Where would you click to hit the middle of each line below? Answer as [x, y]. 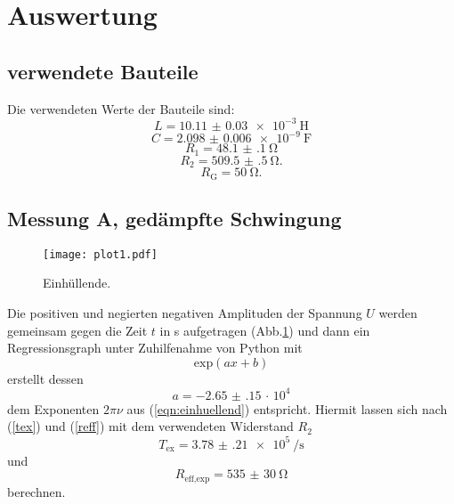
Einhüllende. [77, 283]
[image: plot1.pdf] [100, 254]
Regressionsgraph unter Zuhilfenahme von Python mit [155, 348]
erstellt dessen [45, 378]
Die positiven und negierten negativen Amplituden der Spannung [185, 312]
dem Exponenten [53, 408]
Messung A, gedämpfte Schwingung [174, 218]
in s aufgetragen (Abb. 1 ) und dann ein [265, 330]
